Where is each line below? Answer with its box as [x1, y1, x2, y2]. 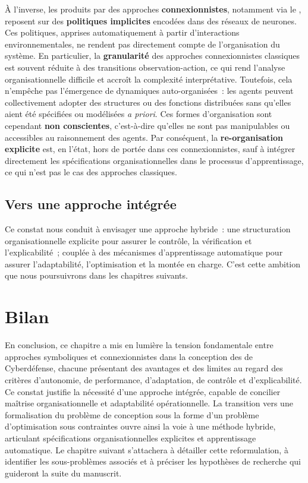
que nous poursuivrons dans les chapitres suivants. [5, 269, 188, 282]
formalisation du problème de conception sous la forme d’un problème [5, 408, 259, 421]
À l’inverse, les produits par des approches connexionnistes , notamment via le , [5, 3, 301, 15]
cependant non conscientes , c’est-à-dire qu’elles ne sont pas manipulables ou [5, 119, 290, 131]
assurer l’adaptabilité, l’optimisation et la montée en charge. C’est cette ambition [5, 257, 301, 270]
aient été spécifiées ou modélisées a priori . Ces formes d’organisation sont [5, 108, 272, 120]
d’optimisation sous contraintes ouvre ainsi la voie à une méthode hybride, [5, 420, 276, 433]
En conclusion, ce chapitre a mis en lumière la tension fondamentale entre [5, 339, 274, 351]
